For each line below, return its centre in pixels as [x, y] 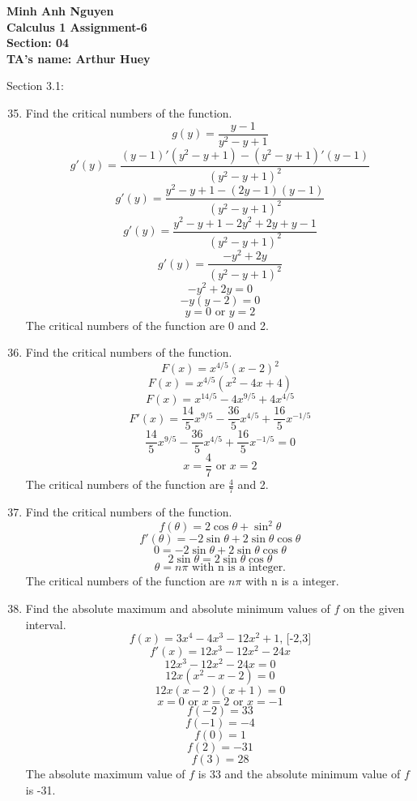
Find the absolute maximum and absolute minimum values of [178, 608]
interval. [46, 624]
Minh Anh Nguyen [60, 11]
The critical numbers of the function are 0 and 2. [147, 325]
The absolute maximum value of [105, 774]
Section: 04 [38, 43]
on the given [374, 608]
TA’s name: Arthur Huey [79, 58]
